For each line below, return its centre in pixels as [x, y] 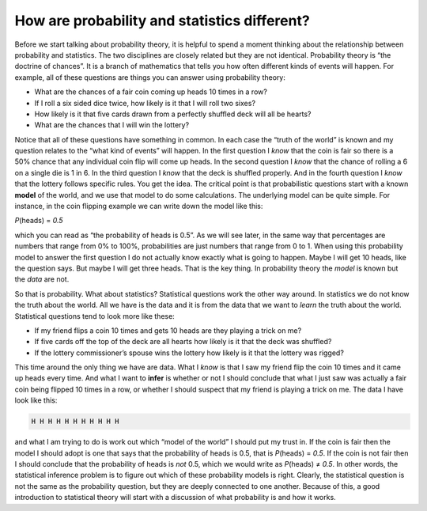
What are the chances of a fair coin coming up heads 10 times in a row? [151, 92]
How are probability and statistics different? [162, 21]
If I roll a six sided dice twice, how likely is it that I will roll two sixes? [145, 103]
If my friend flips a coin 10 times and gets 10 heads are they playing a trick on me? [168, 330]
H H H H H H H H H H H [75, 422]
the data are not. [42, 279]
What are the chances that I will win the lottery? [112, 125]
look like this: [36, 400]
